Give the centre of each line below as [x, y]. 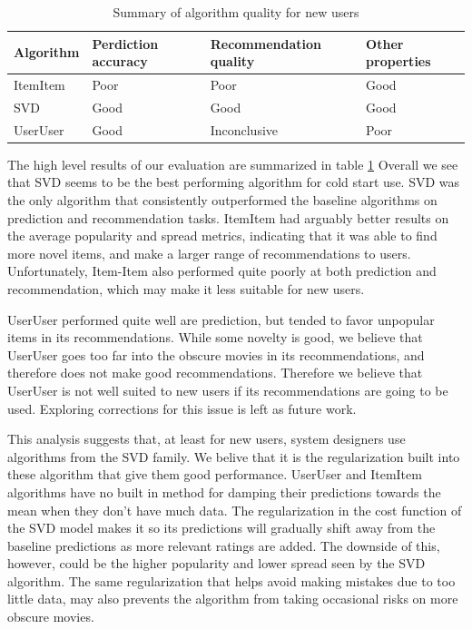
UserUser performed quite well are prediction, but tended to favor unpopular [221, 319]
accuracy [120, 61]
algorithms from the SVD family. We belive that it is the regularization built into [234, 456]
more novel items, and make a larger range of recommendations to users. [209, 253]
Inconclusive [244, 129]
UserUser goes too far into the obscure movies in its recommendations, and [216, 354]
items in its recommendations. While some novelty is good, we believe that [215, 337]
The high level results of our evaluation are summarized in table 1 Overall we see [233, 164]
